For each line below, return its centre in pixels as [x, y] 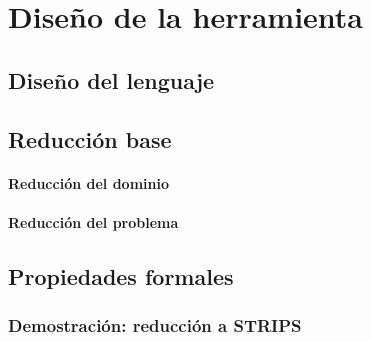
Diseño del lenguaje [111, 79]
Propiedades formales [121, 275]
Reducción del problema [93, 221]
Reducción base [90, 138]
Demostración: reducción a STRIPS [155, 325]
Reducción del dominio [88, 182]
